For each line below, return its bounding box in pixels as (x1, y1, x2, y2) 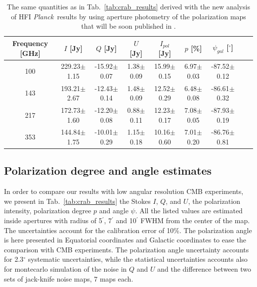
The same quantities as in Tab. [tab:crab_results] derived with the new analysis (7, 1, 250, 11)
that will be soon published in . (81, 21, 176, 31)
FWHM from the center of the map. (140, 215, 250, 226)
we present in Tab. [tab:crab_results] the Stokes (4, 195, 151, 206)
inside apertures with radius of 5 (4, 215, 102, 226)
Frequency (12, 38, 48, 48)
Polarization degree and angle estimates (4, 163, 212, 178)
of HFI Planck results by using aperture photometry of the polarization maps (11, 11, 246, 21)
